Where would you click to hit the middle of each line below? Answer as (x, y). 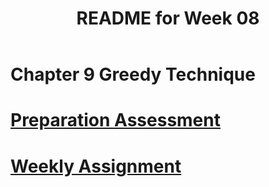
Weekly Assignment (96, 166)
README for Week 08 (168, 18)
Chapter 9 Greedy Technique (133, 74)
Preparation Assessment (115, 120)
